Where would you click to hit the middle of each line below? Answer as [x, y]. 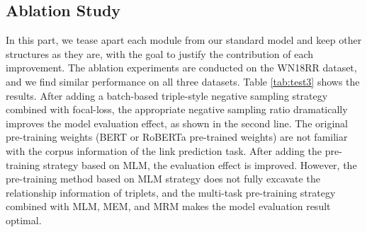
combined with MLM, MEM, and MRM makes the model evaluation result [168, 206]
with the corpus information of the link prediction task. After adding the [164, 150]
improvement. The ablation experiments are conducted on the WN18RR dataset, [181, 68]
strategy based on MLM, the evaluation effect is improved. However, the [200, 164]
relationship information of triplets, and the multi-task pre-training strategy [171, 192]
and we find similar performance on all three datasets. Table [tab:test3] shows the [183, 81]
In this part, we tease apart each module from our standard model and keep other [184, 40]
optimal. [24, 220]
